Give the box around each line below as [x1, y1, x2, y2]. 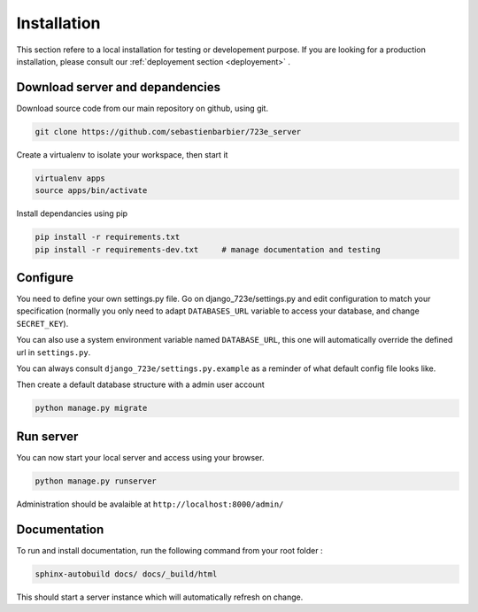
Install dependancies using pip [16, 208, 128, 219]
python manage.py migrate [35, 403, 148, 414]
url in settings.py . [16, 346, 91, 358]
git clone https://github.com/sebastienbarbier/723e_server [35, 127, 302, 136]
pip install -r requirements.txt [35, 232, 181, 243]
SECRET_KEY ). [16, 318, 69, 329]
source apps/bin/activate [35, 186, 148, 196]
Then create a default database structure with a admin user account [16, 379, 265, 390]
